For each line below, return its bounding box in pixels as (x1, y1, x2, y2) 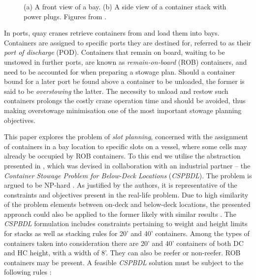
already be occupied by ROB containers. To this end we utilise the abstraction (4, 151, 241, 161)
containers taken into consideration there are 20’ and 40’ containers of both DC (4, 238, 244, 248)
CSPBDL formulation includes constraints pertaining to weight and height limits (4, 218, 248, 229)
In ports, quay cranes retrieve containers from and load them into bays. (4, 28, 220, 38)
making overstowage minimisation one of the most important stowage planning (4, 105, 242, 115)
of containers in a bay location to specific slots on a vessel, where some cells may (4, 141, 247, 151)
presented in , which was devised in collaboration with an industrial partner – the (4, 160, 251, 170)
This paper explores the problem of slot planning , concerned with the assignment (4, 131, 248, 142)
